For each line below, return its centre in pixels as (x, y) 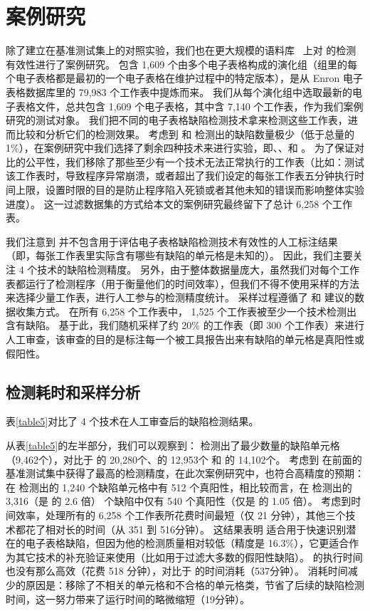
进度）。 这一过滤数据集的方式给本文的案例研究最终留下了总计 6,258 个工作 (179, 203)
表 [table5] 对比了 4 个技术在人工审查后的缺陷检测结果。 (132, 421)
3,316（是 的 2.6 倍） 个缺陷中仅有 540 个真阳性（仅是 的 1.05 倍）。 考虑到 (179, 501)
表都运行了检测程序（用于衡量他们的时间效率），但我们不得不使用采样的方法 (183, 283)
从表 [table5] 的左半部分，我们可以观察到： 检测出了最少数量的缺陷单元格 (173, 445)
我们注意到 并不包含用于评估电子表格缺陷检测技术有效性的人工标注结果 (172, 241)
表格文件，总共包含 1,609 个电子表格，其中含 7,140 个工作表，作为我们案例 (189, 106)
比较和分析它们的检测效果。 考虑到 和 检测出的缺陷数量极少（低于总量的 (185, 134)
